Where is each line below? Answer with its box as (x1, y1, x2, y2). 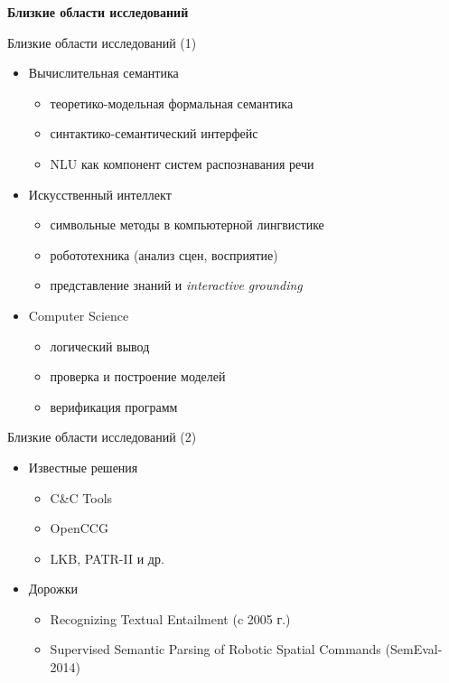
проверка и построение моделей (50, 367, 226, 386)
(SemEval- (385, 640, 443, 659)
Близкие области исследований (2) (7, 427, 197, 446)
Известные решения (28, 457, 138, 476)
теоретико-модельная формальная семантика (50, 93, 294, 112)
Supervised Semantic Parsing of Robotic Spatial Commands (50, 640, 381, 659)
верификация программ (50, 397, 178, 416)
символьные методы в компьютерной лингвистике (50, 215, 324, 234)
